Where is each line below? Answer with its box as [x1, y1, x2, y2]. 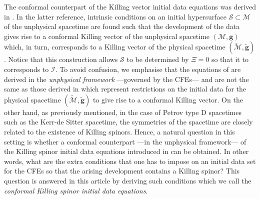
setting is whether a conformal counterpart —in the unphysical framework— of [4, 136, 246, 146]
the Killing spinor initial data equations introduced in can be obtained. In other [4, 146, 249, 156]
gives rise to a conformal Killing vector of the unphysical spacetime [4, 30, 210, 41]
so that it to [211, 54, 248, 64]
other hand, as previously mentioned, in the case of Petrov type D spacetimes [4, 106, 241, 117]
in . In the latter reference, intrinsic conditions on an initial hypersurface [4, 11, 227, 21]
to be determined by [126, 54, 189, 64]
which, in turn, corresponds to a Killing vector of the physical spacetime [4, 41, 225, 52]
